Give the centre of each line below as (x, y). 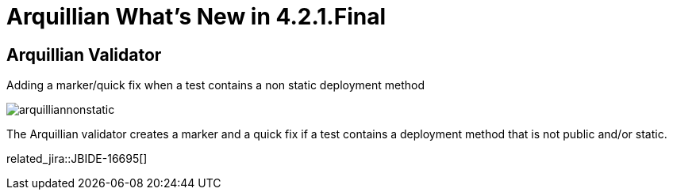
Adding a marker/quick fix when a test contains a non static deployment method (216, 85)
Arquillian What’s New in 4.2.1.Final (196, 17)
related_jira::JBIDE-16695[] (77, 159)
